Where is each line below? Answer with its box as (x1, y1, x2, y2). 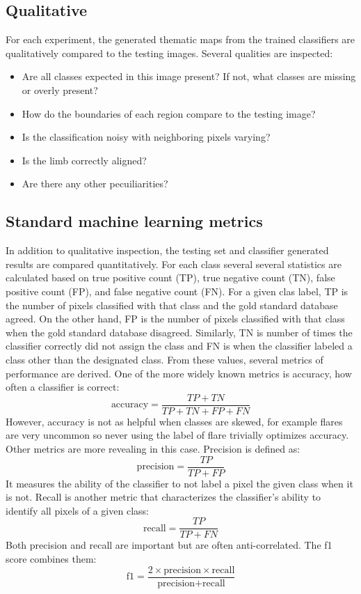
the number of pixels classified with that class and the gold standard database (6, 297, 338, 312)
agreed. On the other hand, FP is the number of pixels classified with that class (6, 311, 345, 326)
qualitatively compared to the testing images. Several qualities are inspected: (6, 45, 333, 60)
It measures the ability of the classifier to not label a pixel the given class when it (6, 476, 353, 490)
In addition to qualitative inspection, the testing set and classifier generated (6, 243, 329, 258)
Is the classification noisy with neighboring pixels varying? (22, 130, 271, 144)
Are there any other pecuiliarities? (22, 176, 168, 191)
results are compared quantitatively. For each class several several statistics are (6, 256, 342, 271)
